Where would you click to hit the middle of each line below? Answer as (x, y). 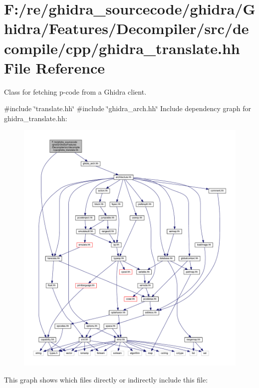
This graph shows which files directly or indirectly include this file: (106, 379)
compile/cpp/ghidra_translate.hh (122, 48)
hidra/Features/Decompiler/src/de (127, 28)
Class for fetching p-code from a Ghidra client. (75, 91)
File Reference (55, 67)
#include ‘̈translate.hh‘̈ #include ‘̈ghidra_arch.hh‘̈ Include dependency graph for (128, 108)
